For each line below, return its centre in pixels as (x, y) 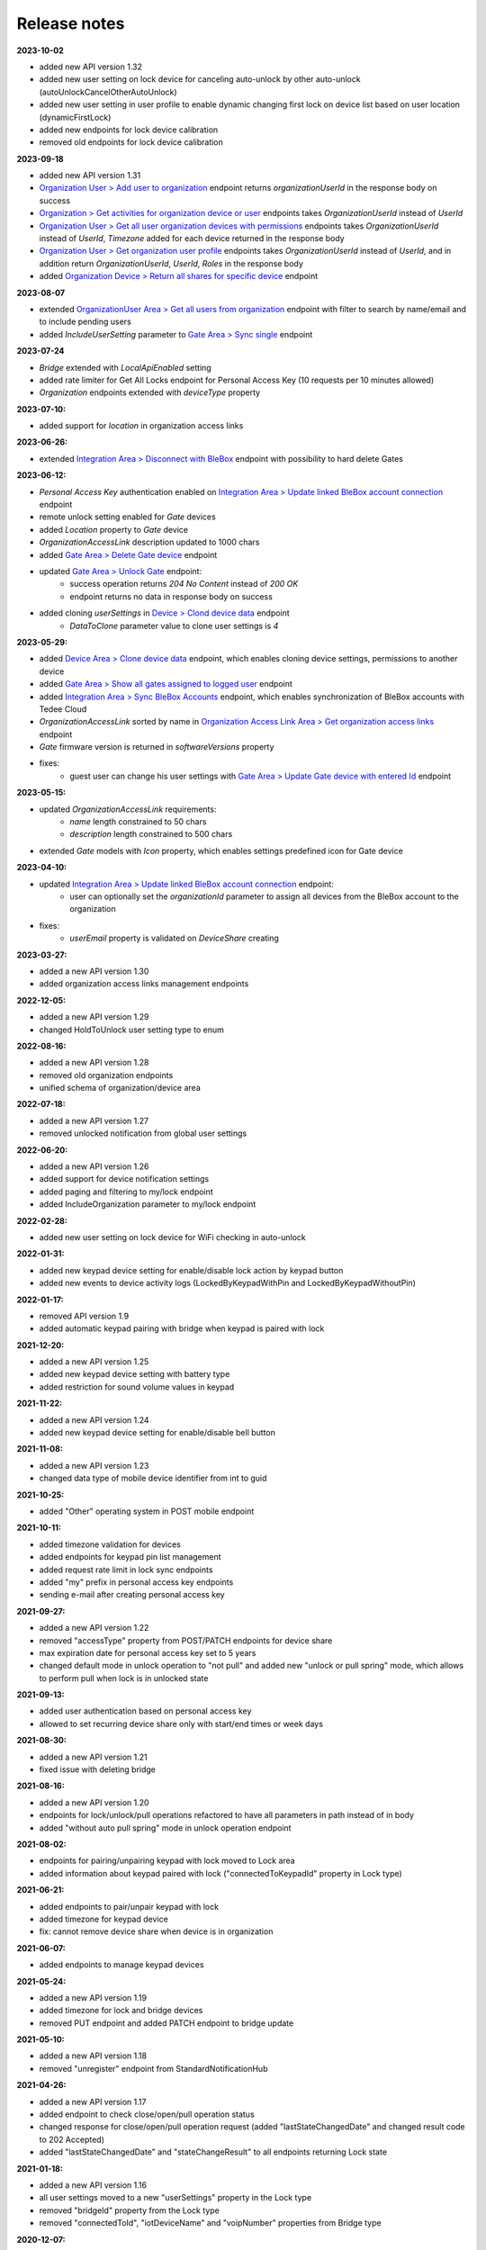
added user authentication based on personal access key (145, 1711)
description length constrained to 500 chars (151, 834)
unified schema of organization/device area (120, 1088)
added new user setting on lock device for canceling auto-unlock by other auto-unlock (200, 79)
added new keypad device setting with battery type (135, 1374)
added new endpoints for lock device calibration (129, 130)
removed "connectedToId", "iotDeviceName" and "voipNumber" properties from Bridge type (210, 2223)
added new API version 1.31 (90, 175)
